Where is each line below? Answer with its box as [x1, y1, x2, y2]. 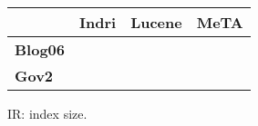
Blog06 [15, 39, 65, 60]
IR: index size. [7, 104, 88, 122]
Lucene [130, 12, 182, 33]
